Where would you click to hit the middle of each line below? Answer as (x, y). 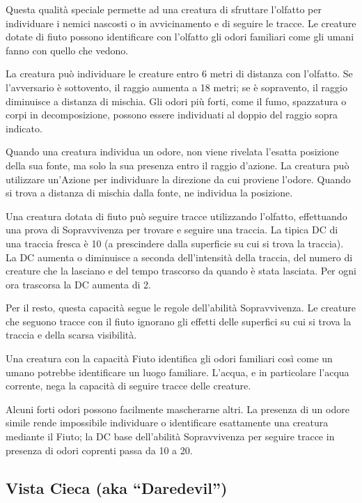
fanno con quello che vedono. (67, 50)
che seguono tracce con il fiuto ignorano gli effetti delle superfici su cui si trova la (179, 321)
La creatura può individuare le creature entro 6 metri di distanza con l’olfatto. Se (179, 73)
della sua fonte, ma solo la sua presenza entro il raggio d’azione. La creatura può (178, 165)
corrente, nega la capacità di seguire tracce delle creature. (128, 386)
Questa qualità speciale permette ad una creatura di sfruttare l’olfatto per (164, 9)
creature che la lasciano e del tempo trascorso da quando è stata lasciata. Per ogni (181, 271)
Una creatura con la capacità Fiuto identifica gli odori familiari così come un (169, 358)
